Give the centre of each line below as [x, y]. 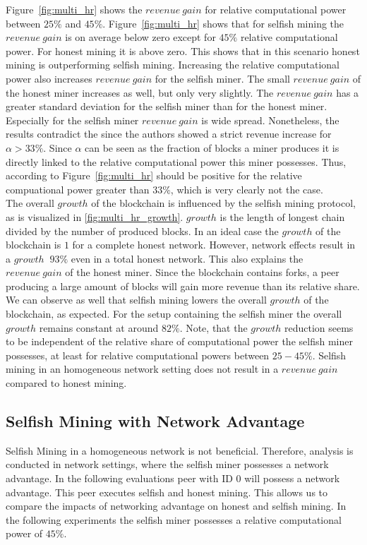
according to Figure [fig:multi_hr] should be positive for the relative [154, 175]
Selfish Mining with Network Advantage [155, 421]
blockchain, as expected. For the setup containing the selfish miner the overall [174, 314]
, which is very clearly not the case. [247, 189]
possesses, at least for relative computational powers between [138, 355]
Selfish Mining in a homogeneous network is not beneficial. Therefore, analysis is [180, 450]
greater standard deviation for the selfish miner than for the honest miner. [167, 106]
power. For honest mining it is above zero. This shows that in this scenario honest [183, 50]
